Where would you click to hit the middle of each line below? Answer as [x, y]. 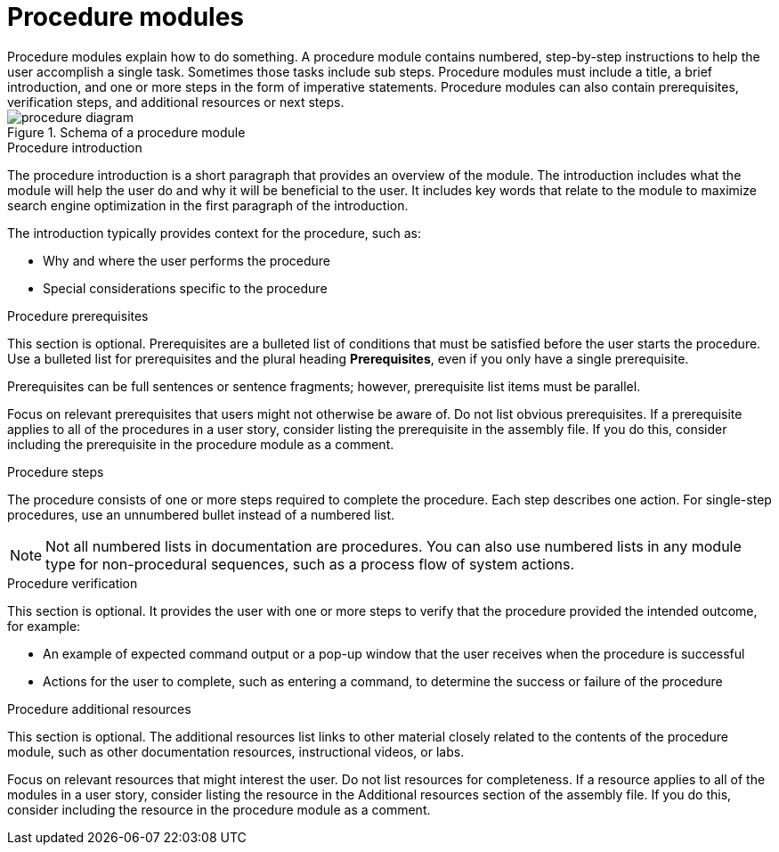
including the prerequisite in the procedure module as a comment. [201, 444]
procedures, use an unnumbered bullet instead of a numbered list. [201, 514]
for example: [44, 626]
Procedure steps [56, 471]
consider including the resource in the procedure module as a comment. [219, 809]
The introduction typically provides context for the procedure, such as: [214, 233]
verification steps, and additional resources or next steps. [176, 102]
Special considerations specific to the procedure [185, 288]
